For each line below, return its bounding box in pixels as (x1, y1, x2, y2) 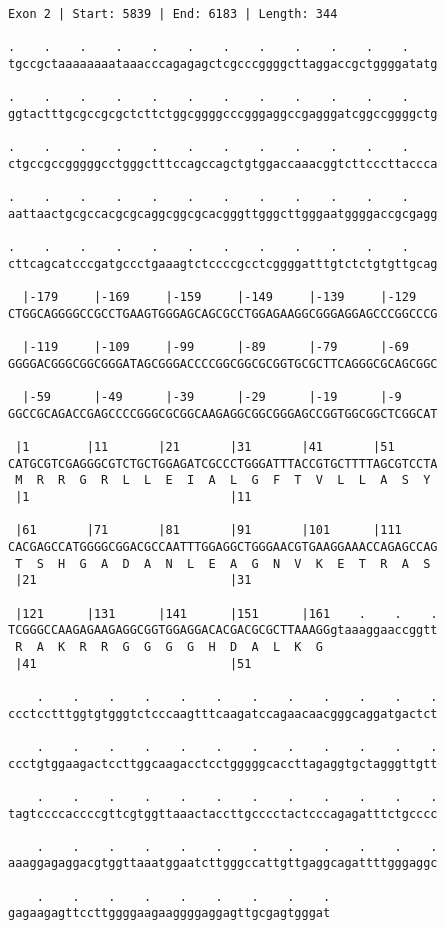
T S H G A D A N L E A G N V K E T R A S (15, 556, 431, 571)
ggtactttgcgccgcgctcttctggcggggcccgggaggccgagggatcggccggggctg (8, 106, 438, 121)
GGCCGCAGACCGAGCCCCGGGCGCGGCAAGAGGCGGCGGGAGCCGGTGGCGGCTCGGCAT (8, 406, 438, 421)
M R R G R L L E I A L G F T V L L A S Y (15, 473, 431, 488)
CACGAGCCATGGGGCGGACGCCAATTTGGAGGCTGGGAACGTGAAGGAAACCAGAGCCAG (8, 540, 438, 554)
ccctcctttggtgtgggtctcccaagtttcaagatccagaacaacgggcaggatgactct (8, 706, 438, 721)
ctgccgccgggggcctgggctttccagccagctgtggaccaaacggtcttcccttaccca (8, 156, 438, 171)
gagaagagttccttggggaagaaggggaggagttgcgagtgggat (8, 906, 331, 921)
